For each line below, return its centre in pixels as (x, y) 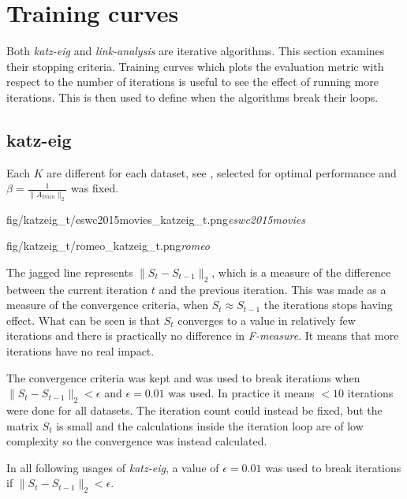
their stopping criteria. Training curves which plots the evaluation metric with (195, 66)
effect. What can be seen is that (83, 320)
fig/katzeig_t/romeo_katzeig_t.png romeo (108, 246)
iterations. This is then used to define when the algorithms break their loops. (192, 97)
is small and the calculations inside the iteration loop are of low (210, 425)
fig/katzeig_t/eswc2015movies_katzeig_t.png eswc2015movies (156, 219)
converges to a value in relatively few (267, 320)
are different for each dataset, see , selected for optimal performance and (222, 172)
